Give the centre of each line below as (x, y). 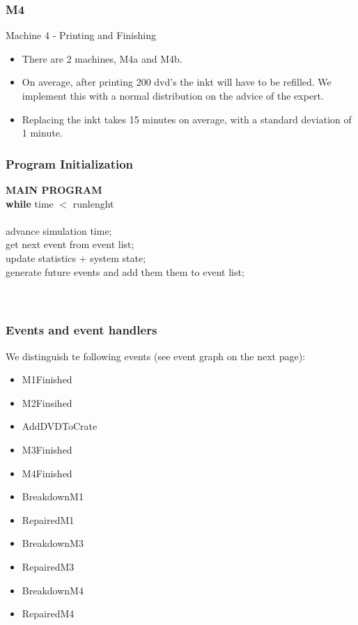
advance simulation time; (59, 230)
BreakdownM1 (53, 496)
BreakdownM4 (53, 590)
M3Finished (47, 449)
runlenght (93, 203)
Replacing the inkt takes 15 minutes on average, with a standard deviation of (187, 119)
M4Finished (47, 473)
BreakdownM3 (53, 543)
